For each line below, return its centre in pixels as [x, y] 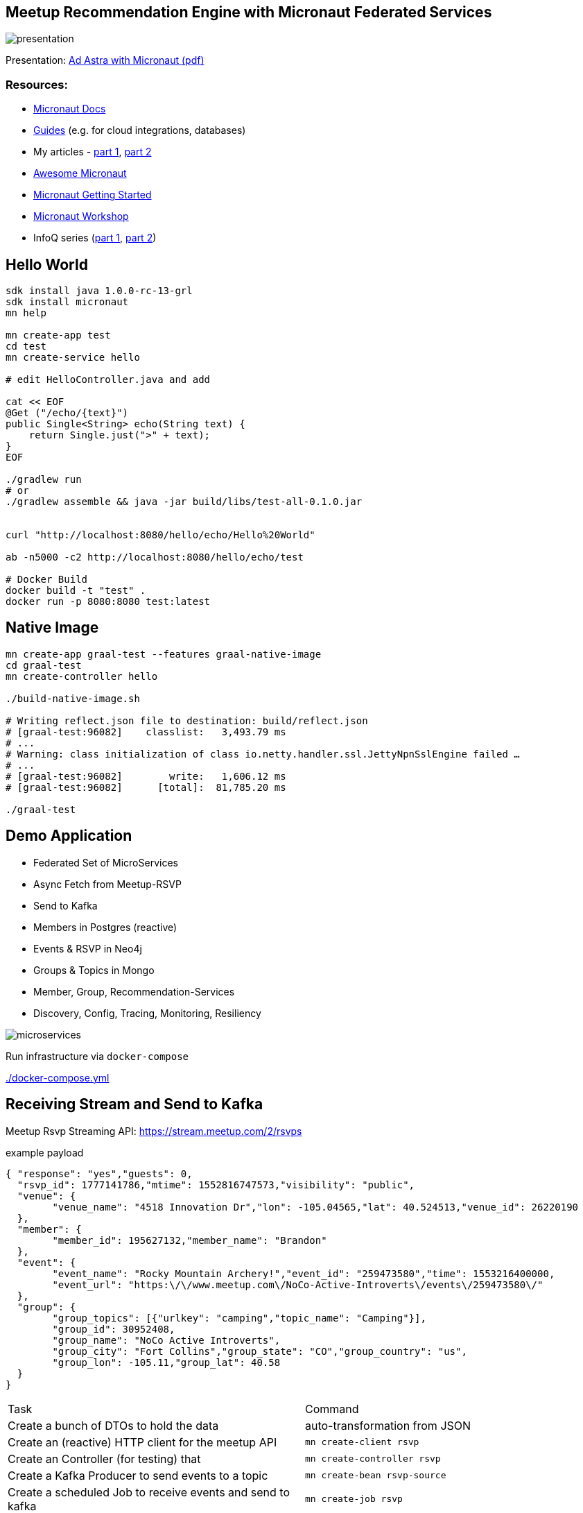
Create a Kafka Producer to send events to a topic [138, 1475]
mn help [26, 313]
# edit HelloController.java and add [108, 380]
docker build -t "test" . [76, 591]
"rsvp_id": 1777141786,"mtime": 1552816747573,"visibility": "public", [216, 1185]
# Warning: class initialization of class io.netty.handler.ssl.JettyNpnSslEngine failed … [263, 754]
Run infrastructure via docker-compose [97, 1056]
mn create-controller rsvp [373, 1459]
